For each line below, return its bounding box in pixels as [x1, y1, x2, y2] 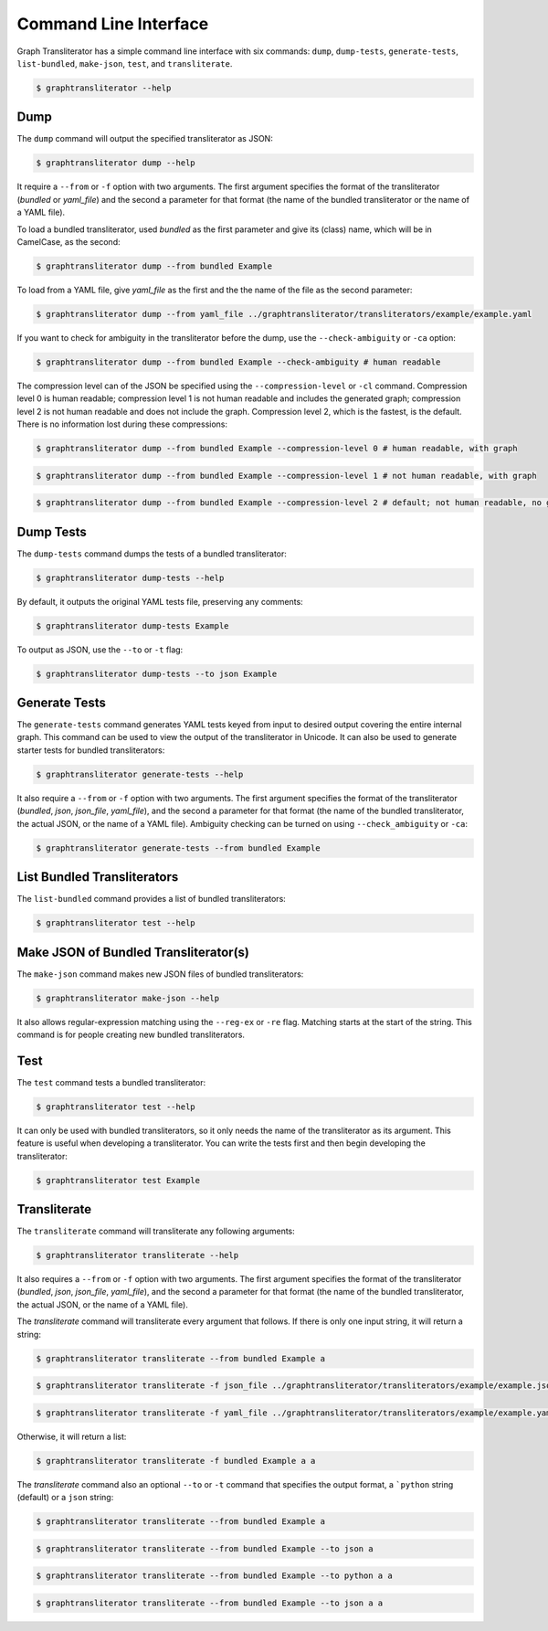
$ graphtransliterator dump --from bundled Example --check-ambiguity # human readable [36, 356, 441, 367]
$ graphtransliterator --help [36, 82, 172, 93]
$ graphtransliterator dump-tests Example [36, 620, 229, 630]
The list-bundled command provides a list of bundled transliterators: [16, 894, 287, 905]
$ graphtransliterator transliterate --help [36, 1250, 239, 1261]
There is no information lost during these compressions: [16, 418, 228, 429]
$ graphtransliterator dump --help [36, 158, 195, 168]
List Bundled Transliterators [16, 869, 179, 885]
